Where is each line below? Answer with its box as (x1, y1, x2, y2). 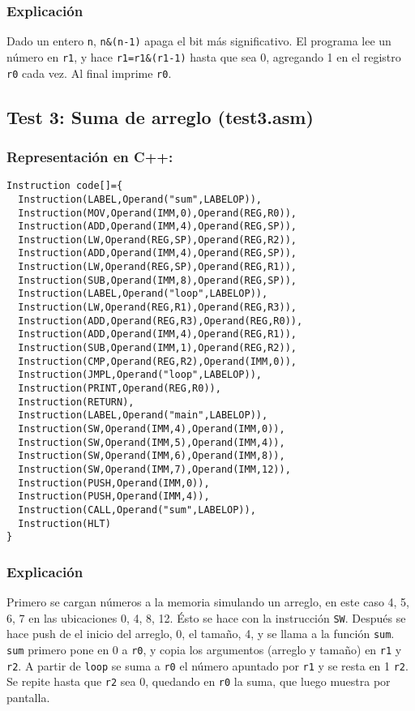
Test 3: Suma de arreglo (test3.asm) (6, 104, 314, 129)
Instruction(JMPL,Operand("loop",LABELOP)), (18, 369, 262, 381)
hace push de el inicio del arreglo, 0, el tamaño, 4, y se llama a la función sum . (6, 625, 395, 642)
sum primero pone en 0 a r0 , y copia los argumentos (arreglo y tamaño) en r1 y (6, 641, 402, 658)
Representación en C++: (6, 146, 173, 166)
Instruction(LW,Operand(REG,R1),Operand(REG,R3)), (18, 302, 297, 314)
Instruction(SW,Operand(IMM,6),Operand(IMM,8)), (18, 450, 285, 462)
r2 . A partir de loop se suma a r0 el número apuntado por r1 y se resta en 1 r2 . (6, 657, 409, 674)
